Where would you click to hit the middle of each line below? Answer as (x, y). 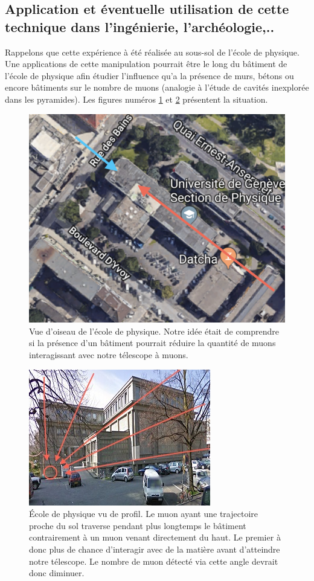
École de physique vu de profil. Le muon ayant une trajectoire (143, 514)
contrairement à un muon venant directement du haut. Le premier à (155, 537)
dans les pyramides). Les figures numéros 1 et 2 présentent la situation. (136, 99)
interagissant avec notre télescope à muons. (109, 355)
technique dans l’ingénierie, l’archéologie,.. (140, 26)
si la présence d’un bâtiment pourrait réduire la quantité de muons (152, 343)
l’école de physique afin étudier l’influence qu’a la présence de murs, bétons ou (149, 75)
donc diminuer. (57, 573)
